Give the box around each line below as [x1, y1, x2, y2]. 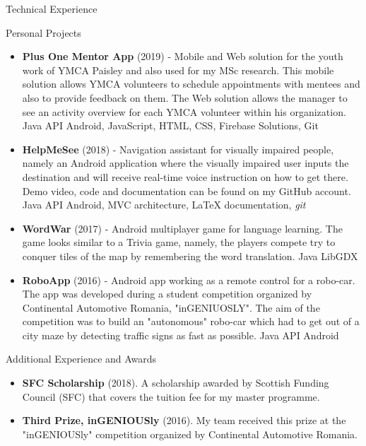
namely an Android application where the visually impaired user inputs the [22, 155, 349, 170]
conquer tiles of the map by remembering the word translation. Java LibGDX [22, 248, 358, 263]
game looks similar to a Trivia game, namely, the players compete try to [22, 235, 336, 250]
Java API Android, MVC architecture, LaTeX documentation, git [22, 197, 306, 212]
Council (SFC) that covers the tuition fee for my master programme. [22, 389, 320, 404]
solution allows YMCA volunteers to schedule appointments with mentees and [22, 76, 360, 91]
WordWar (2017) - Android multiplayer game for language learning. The [22, 221, 343, 235]
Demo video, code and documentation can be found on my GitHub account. [22, 183, 351, 198]
